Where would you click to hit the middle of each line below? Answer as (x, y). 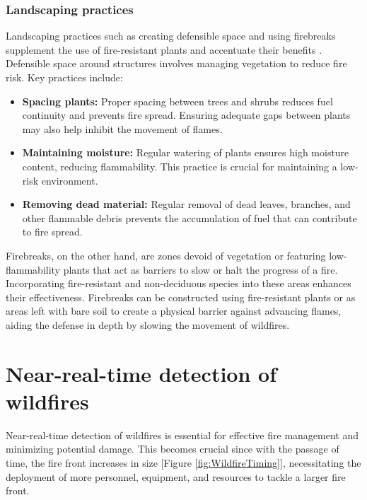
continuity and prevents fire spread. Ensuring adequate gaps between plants (186, 115)
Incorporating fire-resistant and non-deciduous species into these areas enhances (179, 283)
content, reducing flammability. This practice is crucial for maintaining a (180, 166)
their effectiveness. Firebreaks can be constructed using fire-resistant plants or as (181, 297)
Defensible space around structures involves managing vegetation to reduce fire (176, 63)
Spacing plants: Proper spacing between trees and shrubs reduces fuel (177, 101)
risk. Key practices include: (64, 77)
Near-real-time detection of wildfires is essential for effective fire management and (182, 435)
